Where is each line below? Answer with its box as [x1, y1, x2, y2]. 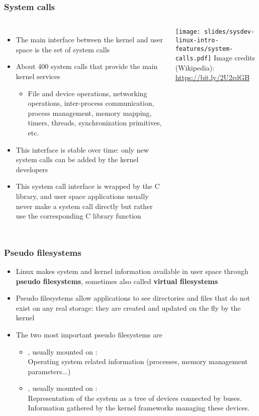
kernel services [16, 71, 60, 81]
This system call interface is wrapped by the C [16, 181, 160, 191]
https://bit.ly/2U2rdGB [175, 72, 250, 83]
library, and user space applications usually [16, 190, 149, 201]
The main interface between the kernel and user [16, 34, 163, 45]
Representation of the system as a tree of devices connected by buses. [28, 392, 242, 403]
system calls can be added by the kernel [16, 154, 139, 165]
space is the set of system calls [16, 44, 110, 54]
